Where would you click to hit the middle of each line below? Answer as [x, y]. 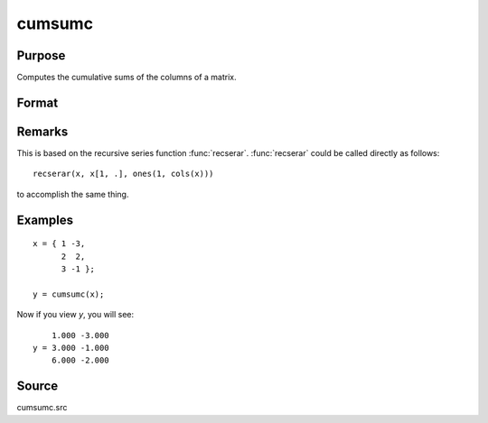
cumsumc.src [42, 408]
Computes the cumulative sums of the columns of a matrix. [127, 78]
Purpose [41, 55]
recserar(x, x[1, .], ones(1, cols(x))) [123, 174]
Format [38, 102]
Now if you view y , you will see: [75, 315]
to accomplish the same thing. [73, 194]
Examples [45, 220]
